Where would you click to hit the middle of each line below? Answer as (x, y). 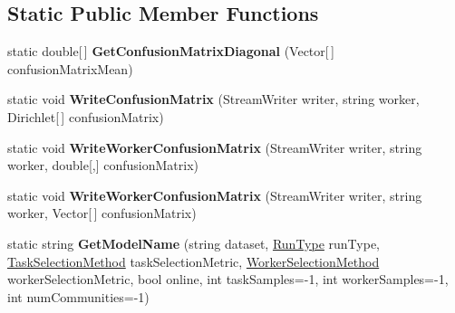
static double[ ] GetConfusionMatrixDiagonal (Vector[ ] (171, 51)
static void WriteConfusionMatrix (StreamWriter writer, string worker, (213, 99)
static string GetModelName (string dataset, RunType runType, (194, 243)
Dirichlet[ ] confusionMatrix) (86, 116)
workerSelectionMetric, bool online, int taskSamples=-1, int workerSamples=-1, (228, 279)
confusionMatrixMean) (70, 68)
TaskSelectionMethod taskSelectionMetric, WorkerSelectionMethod (194, 261)
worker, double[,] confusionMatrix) (103, 165)
